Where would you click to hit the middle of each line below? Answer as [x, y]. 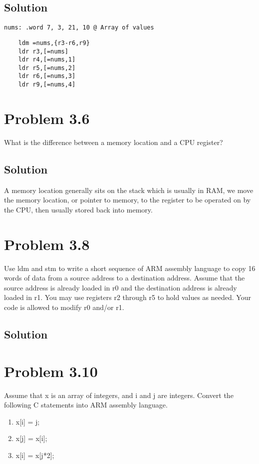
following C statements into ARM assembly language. [86, 405]
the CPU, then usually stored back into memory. [78, 209]
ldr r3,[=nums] [43, 51]
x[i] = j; [28, 421]
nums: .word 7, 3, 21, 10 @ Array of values [79, 28]
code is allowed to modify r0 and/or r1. [64, 307]
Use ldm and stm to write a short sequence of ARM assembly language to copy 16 [130, 268]
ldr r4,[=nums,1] [47, 60]
